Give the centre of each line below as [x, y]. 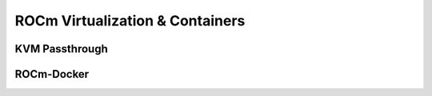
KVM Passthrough [61, 49]
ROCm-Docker [52, 74]
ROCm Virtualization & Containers [130, 21]
